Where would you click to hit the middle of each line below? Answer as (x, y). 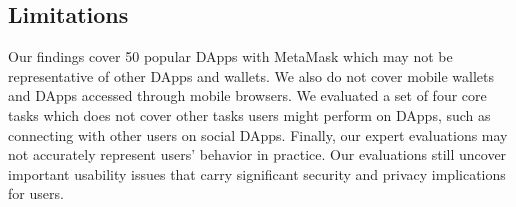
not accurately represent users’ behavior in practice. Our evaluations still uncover (257, 154)
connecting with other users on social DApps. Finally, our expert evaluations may (258, 134)
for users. (36, 193)
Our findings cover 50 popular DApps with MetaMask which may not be (230, 56)
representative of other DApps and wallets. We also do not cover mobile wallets (251, 75)
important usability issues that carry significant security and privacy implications (257, 173)
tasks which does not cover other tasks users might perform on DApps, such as (249, 114)
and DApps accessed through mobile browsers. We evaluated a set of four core (247, 95)
